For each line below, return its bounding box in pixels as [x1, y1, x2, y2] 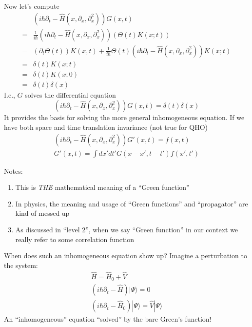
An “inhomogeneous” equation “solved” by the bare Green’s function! [4, 314, 212, 324]
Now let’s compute [4, 1, 59, 11]
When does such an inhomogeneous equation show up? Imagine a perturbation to [4, 250, 247, 261]
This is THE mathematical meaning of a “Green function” [15, 182, 190, 192]
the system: [4, 260, 38, 270]
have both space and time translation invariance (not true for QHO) [4, 122, 208, 132]
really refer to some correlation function [15, 234, 135, 244]
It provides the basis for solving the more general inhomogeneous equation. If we [4, 112, 245, 123]
